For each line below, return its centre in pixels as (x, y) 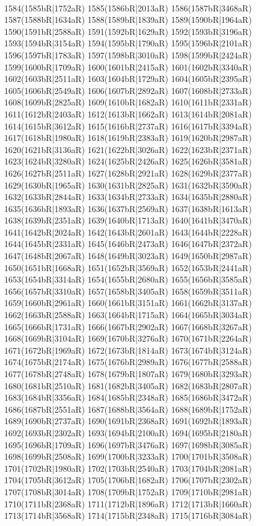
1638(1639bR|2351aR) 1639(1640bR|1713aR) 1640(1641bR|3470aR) (128, 220)
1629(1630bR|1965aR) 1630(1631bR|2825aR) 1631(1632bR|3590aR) (128, 185)
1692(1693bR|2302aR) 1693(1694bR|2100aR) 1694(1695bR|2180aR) (128, 432)
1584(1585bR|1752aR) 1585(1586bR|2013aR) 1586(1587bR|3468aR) (128, 8)
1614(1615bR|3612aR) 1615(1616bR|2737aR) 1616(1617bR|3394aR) (128, 126)
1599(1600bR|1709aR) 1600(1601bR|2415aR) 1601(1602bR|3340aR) (128, 67)
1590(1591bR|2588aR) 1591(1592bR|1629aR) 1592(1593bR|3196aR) (128, 31)
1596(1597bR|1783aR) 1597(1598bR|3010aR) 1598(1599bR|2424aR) (128, 55)
